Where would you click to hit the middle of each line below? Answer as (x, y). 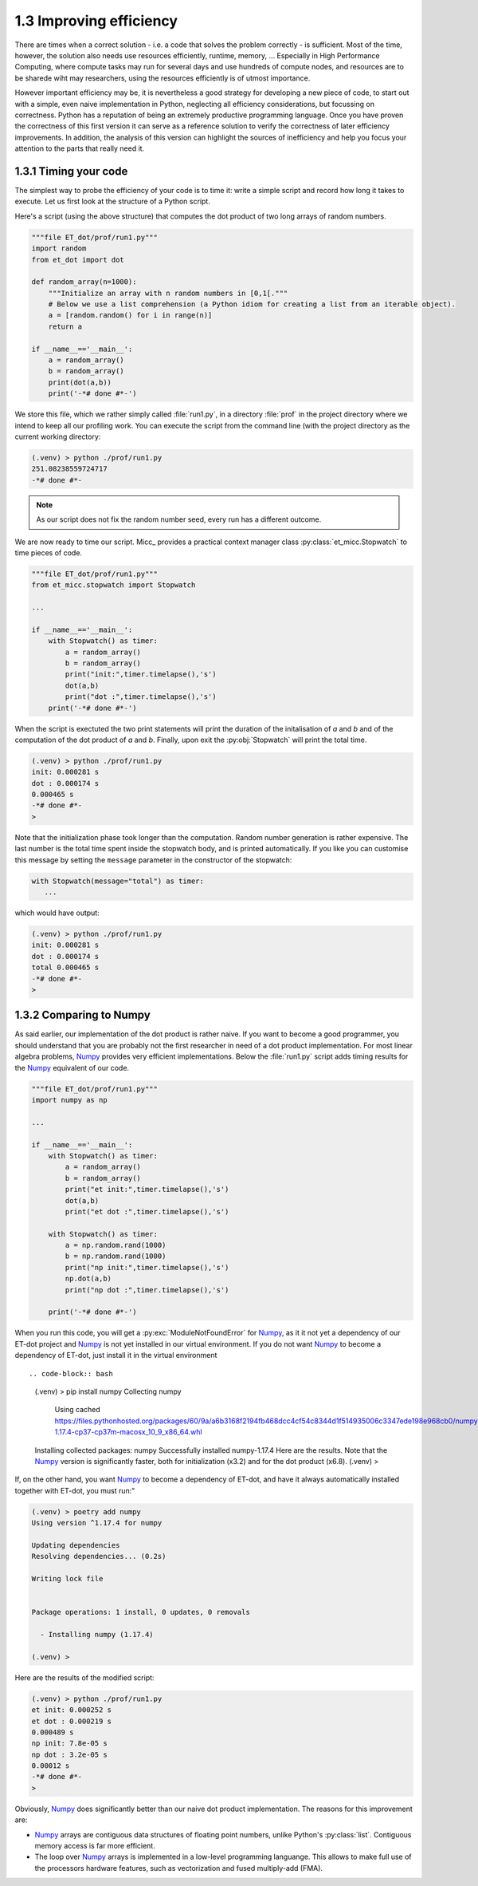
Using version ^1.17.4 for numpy (97, 1523)
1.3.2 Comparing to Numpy (82, 1015)
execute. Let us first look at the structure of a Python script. (112, 201)
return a (65, 326)
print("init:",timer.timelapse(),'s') (141, 675)
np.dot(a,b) (88, 1279)
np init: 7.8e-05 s (69, 1744)
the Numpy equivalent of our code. (72, 1067)
